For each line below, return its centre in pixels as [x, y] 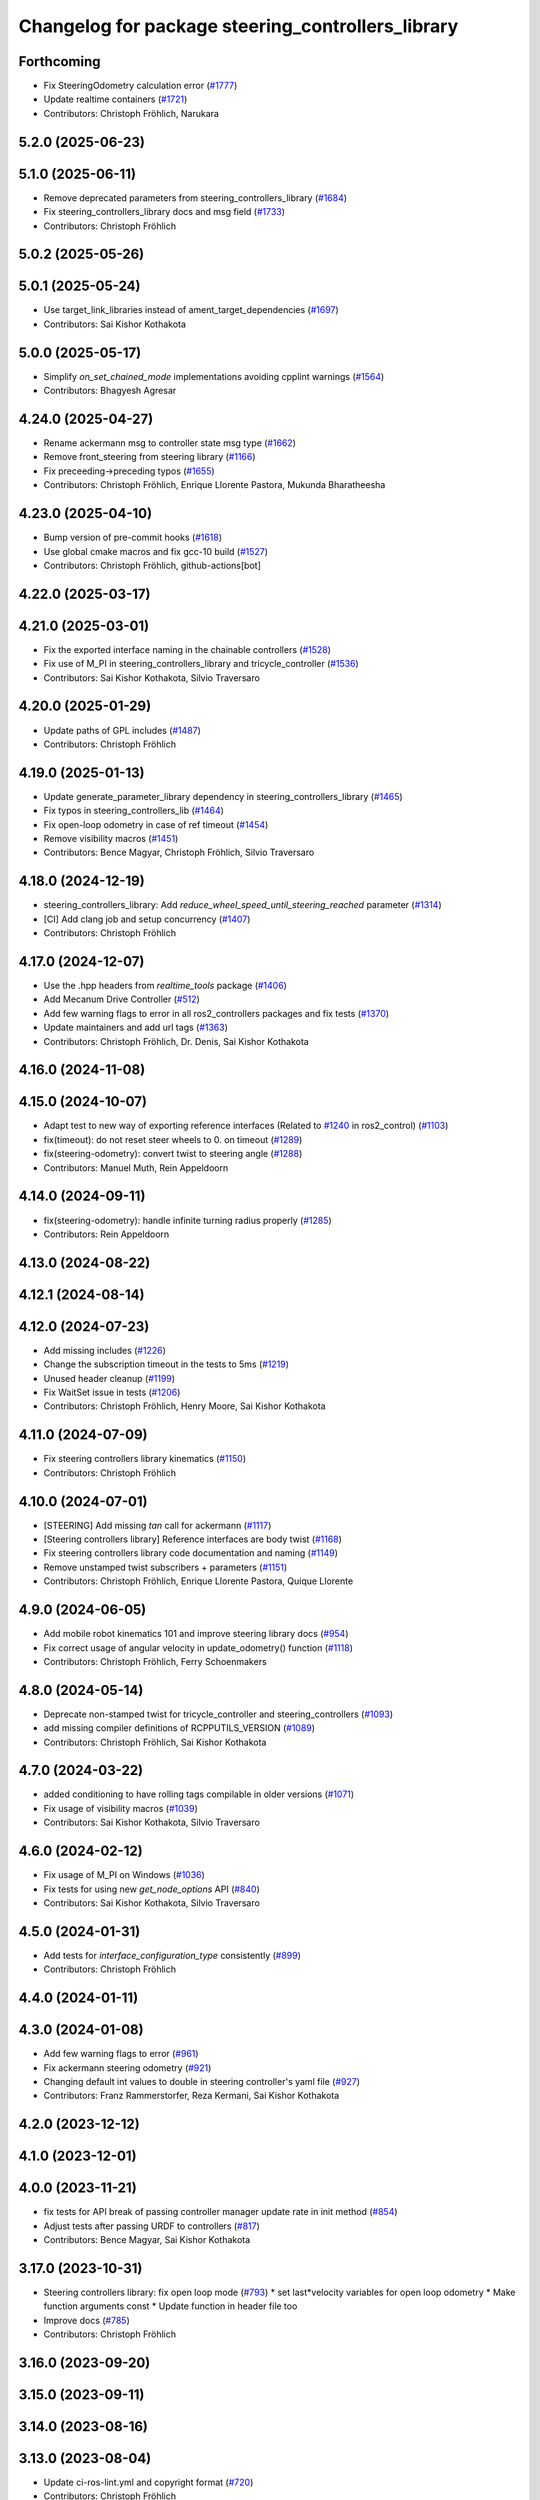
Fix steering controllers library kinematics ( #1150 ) [145, 1459]
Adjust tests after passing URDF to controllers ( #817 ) [151, 2226]
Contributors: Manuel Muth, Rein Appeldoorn [136, 1167]
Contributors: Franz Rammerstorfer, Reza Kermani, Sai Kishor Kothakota [191, 2096]
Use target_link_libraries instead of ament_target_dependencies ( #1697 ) [191, 310]
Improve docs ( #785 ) [86, 2320]
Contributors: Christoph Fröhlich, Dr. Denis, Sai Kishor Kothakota [176, 1041]
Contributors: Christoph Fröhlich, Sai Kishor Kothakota [155, 1742]
